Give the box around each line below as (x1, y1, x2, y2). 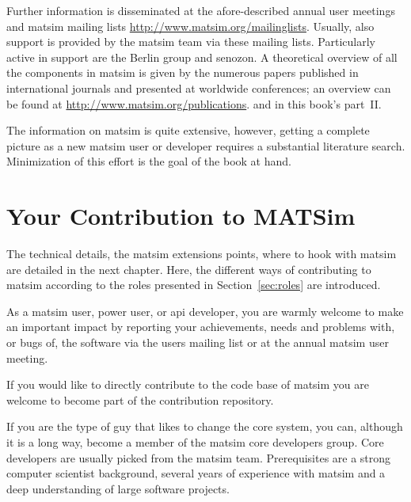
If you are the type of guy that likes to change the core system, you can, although (6, 418, 403, 435)
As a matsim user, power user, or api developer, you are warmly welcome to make (6, 302, 404, 319)
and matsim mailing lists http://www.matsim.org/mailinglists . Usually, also (6, 17, 375, 34)
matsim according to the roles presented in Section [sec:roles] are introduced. (6, 276, 381, 293)
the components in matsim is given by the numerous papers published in (6, 64, 359, 81)
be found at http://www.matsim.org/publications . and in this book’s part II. (6, 95, 382, 112)
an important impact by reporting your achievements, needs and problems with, (6, 318, 395, 335)
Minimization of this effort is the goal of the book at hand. (6, 153, 291, 169)
